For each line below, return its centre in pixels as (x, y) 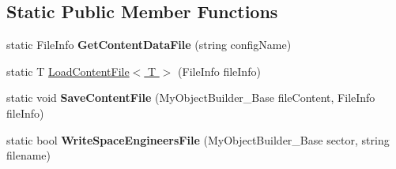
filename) (28, 155)
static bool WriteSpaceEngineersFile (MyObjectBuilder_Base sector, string (198, 139)
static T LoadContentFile (68, 71)
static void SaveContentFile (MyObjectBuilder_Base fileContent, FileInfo (191, 98)
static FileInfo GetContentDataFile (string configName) (149, 45)
